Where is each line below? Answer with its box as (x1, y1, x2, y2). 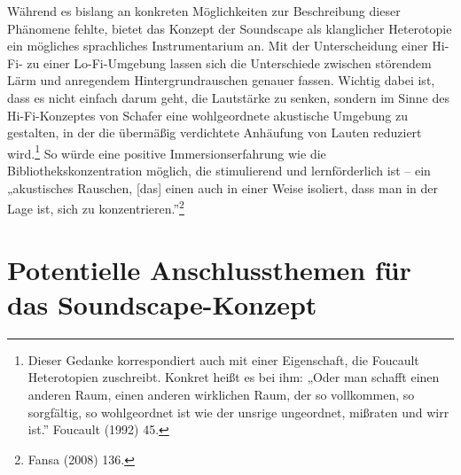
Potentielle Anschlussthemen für (7, 251, 411, 287)
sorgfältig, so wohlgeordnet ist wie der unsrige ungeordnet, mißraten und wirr (27, 402, 449, 421)
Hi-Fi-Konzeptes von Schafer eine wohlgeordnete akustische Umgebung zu (7, 105, 408, 124)
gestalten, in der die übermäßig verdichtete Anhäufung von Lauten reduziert (7, 123, 422, 142)
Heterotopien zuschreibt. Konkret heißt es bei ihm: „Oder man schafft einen (27, 368, 440, 386)
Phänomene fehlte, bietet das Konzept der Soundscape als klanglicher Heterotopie (7, 19, 452, 37)
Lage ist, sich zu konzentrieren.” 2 (7, 197, 184, 217)
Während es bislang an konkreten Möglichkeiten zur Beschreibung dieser (7, 2, 401, 19)
